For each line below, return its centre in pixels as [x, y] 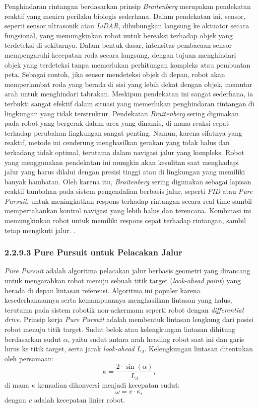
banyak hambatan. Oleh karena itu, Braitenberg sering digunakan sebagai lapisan [128, 181]
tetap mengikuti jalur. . [40, 230]
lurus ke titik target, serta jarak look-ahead [70, 349]
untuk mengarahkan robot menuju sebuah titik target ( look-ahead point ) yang [123, 281]
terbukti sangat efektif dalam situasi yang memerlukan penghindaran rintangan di [129, 103]
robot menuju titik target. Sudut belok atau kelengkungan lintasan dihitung [120, 329]
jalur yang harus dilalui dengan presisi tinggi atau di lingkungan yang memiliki [125, 172]
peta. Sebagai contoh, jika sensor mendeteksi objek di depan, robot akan [115, 74]
